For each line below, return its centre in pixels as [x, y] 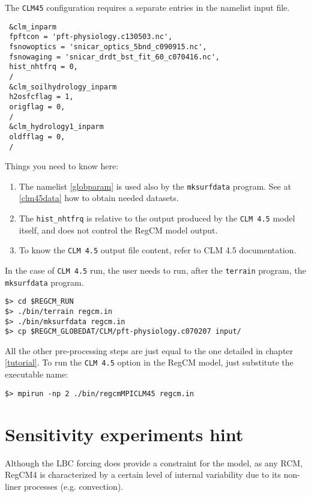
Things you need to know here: [62, 166]
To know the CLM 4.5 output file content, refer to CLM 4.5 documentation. [158, 250]
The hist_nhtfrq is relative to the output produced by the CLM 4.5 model [157, 218]
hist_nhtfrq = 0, [44, 67]
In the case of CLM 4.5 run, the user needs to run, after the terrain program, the [155, 270]
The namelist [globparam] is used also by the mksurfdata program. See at [155, 186]
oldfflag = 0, [37, 137]
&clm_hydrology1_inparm [56, 127]
